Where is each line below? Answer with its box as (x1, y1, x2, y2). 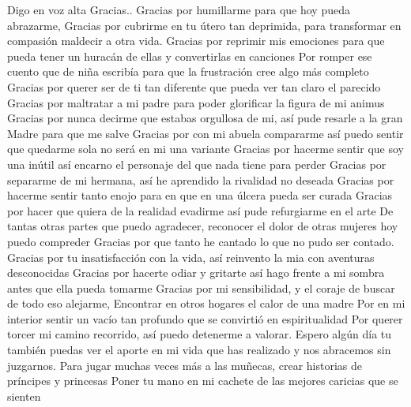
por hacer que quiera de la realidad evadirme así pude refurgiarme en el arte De (7, 202, 394, 218)
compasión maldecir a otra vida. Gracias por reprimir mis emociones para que (7, 32, 385, 49)
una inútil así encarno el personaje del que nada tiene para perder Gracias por (7, 155, 386, 172)
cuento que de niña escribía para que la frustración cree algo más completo (7, 63, 369, 80)
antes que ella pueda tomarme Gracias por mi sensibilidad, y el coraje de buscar (7, 279, 395, 296)
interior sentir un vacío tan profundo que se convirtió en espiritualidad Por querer (7, 310, 403, 327)
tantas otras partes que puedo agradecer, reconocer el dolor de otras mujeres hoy (7, 218, 398, 234)
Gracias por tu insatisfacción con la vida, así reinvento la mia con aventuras (7, 248, 375, 265)
